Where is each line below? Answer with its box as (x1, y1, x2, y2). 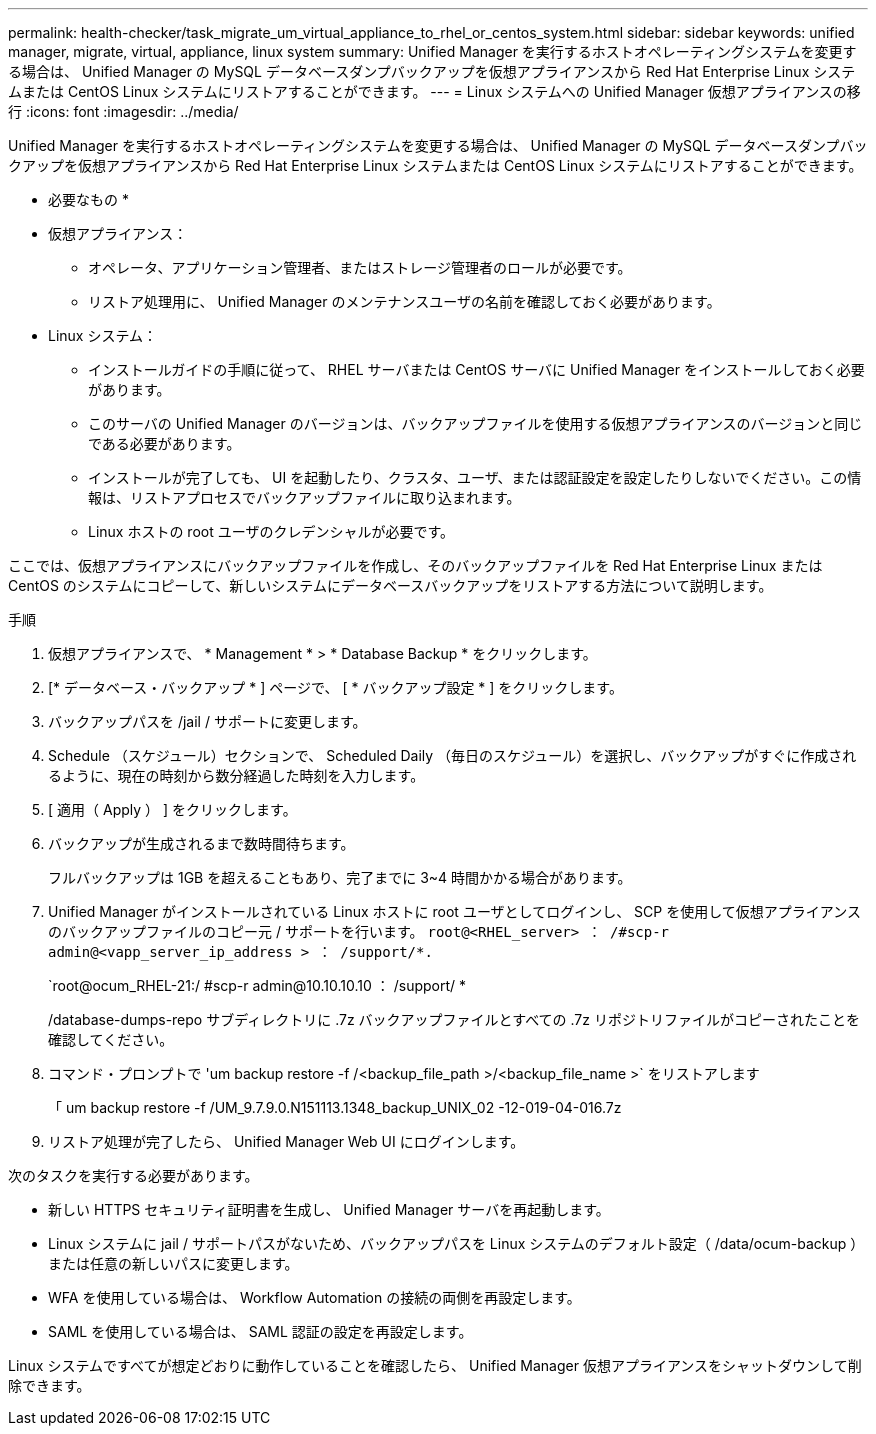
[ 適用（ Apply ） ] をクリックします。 (48, 801, 297, 818)
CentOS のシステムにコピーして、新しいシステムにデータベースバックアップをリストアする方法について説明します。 (8, 577, 773, 594)
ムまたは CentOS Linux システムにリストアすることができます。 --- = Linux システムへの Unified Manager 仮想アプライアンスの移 (8, 83, 861, 100)
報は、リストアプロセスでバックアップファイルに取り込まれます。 (88, 489, 521, 506)
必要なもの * (48, 191, 129, 208)
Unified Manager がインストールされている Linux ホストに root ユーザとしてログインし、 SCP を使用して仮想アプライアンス (48, 903, 861, 920)
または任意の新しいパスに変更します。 (48, 1255, 299, 1272)
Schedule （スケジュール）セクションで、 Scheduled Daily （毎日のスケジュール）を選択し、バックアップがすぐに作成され (48, 747, 857, 764)
